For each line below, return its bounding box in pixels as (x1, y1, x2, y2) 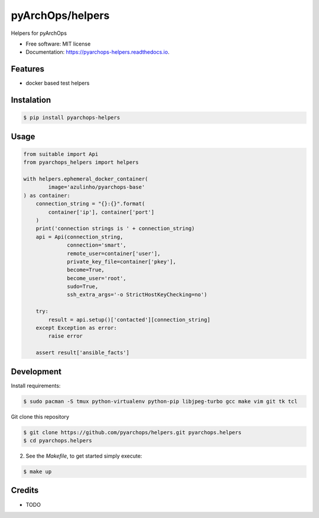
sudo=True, (67, 283, 99, 290)
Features (11, 64, 44, 74)
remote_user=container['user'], (67, 250, 161, 257)
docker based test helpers (25, 80, 90, 87)
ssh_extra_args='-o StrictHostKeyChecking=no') (67, 292, 207, 298)
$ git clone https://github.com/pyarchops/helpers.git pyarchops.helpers (23, 429, 242, 436)
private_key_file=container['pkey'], (67, 258, 177, 265)
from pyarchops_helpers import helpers (23, 159, 139, 166)
